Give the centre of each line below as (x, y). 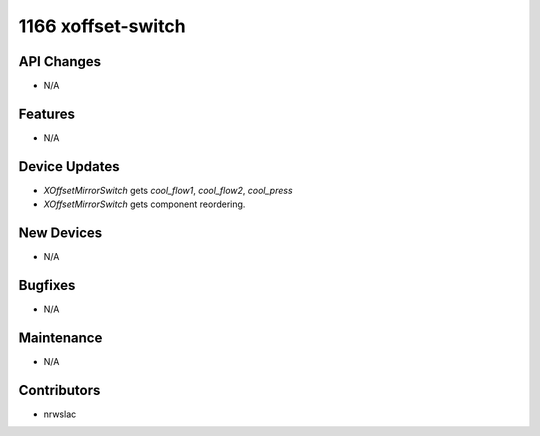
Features (46, 113)
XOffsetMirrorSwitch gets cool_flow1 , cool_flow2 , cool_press (168, 190)
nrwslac (60, 414)
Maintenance (60, 337)
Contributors (59, 390)
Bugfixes (47, 285)
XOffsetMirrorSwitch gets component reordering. (144, 204)
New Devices (60, 233)
